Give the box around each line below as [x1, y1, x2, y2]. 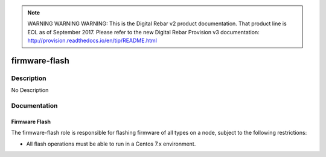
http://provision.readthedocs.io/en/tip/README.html [27, 37, 157, 45]
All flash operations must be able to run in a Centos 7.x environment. [26, 140, 196, 147]
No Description [11, 87, 49, 94]
